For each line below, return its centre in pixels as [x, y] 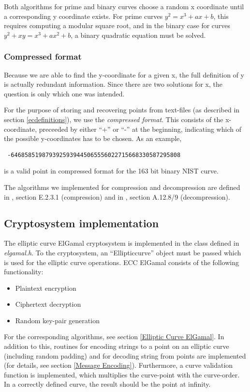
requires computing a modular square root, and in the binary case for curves [117, 25]
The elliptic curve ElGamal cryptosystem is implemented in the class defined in [122, 243]
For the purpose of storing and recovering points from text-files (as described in [122, 110]
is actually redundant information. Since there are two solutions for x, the [113, 84]
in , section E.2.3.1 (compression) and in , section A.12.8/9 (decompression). [117, 196]
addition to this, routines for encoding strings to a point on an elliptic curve [117, 346]
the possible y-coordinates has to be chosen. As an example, [93, 138]
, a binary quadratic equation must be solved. [138, 35]
